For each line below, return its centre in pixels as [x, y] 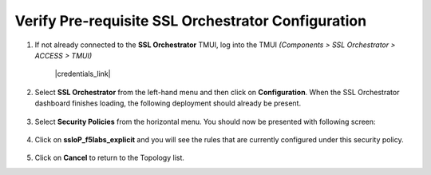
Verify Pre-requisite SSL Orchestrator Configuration [191, 21]
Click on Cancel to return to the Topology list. [110, 158]
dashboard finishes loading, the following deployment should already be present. [168, 103]
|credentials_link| [83, 74]
